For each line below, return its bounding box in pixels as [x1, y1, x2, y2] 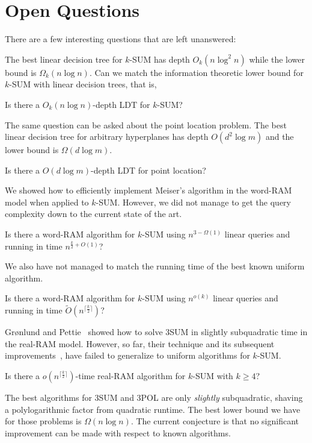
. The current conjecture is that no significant [130, 415, 299, 427]
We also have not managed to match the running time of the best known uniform [5, 260, 305, 272]
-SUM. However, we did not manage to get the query [96, 195, 291, 208]
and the [265, 130, 294, 143]
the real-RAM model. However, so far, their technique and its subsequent [5, 337, 275, 350]
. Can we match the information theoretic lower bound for [89, 66, 304, 78]
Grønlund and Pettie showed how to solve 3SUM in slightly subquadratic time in [5, 325, 308, 338]
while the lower [249, 52, 305, 65]
